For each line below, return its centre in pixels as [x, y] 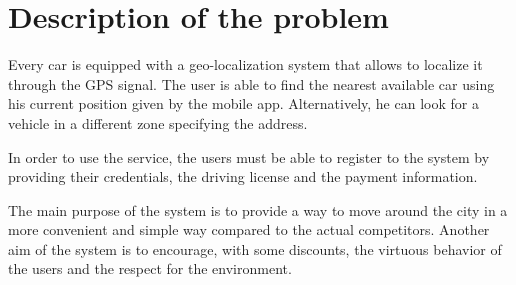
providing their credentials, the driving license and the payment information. [243, 176]
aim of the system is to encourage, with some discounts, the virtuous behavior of [255, 248]
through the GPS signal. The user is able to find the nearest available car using [251, 83]
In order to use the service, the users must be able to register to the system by [249, 156]
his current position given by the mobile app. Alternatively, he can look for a [243, 103]
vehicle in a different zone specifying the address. [158, 122]
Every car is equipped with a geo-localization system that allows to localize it [245, 64]
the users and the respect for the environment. [150, 268]
